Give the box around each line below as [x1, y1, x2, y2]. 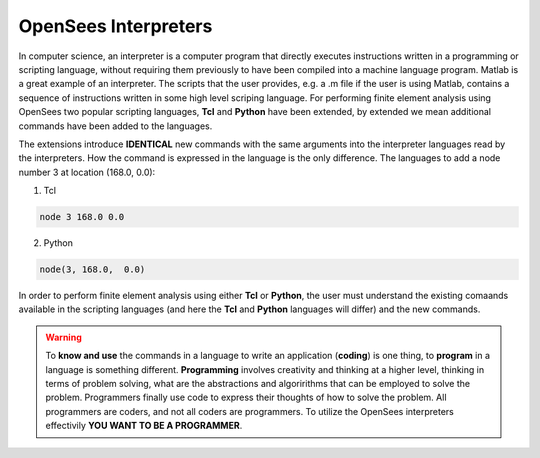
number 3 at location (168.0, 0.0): [18, 166, 156, 178]
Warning [45, 331, 82, 343]
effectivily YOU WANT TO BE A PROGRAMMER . [45, 420, 243, 432]
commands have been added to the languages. [18, 120, 213, 132]
